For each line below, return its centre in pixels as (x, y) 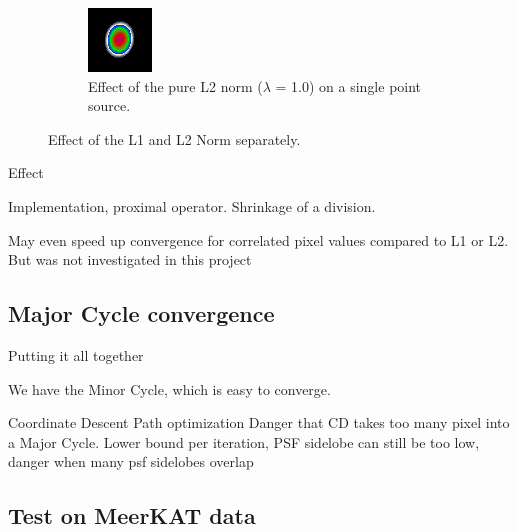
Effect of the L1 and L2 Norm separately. (174, 138)
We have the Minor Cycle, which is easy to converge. (169, 388)
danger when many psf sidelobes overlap (131, 461)
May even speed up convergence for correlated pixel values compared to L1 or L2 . (258, 239)
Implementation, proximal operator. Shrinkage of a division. (192, 205)
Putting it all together (76, 354)
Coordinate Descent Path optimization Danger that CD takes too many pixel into (259, 422)
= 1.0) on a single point (348, 85)
